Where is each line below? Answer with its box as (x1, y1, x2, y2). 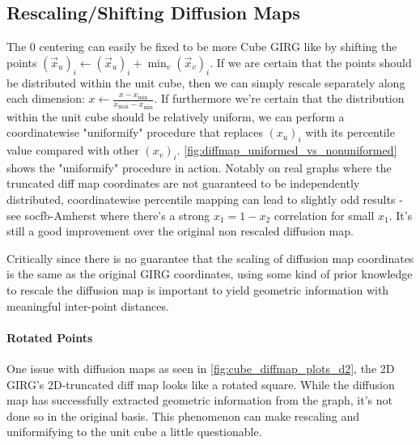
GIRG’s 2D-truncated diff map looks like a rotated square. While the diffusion (6, 375, 395, 392)
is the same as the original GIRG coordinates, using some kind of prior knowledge (6, 265, 413, 282)
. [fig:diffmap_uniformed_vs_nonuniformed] (176, 142, 397, 159)
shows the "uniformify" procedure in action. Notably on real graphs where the (6, 159, 392, 176)
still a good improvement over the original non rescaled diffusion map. (6, 222, 354, 239)
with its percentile (305, 124, 395, 141)
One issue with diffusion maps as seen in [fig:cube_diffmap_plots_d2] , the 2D (6, 359, 395, 376)
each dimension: (6, 90, 85, 107)
